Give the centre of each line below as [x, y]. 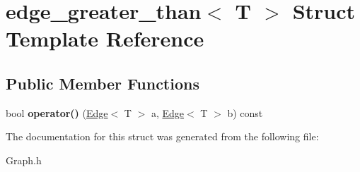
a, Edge [168, 112]
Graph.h [24, 160]
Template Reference [105, 38]
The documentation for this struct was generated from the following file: [162, 136]
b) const [245, 112]
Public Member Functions [103, 83]
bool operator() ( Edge [57, 112]
